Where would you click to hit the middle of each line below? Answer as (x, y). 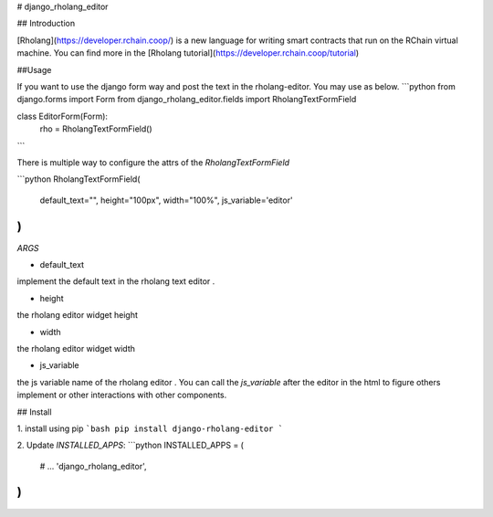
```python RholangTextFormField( (79, 179)
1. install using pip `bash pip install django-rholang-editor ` (150, 428)
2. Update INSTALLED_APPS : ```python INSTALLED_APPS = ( (130, 445)
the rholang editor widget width (76, 348)
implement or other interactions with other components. (122, 395)
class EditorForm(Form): (63, 116)
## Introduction (46, 24)
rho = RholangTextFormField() (96, 129)
